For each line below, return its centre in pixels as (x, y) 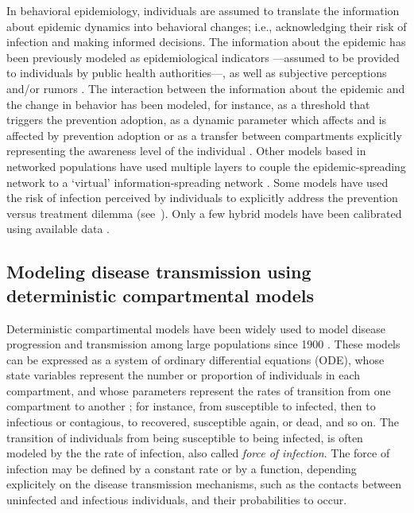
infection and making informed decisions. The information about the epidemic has (206, 42)
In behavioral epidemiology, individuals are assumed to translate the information (203, 10)
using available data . (58, 229)
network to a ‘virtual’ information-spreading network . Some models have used (197, 182)
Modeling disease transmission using (159, 272)
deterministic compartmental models (161, 295)
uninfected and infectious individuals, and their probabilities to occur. (177, 500)
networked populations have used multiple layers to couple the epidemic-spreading (206, 166)
